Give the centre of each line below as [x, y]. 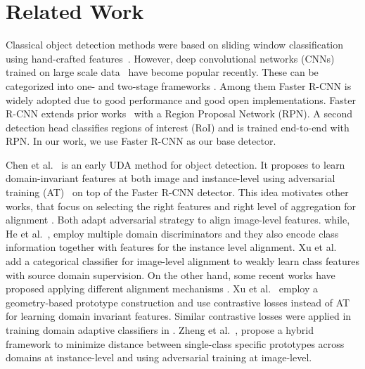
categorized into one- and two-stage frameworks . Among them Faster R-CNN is [179, 85]
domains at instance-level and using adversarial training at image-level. [159, 357]
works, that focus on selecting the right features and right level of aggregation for [181, 206]
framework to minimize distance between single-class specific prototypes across [175, 343]
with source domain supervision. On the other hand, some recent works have [171, 274]
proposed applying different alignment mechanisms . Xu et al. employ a [162, 289]
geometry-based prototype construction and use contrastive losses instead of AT [178, 302]
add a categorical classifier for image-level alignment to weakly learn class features [182, 261]
